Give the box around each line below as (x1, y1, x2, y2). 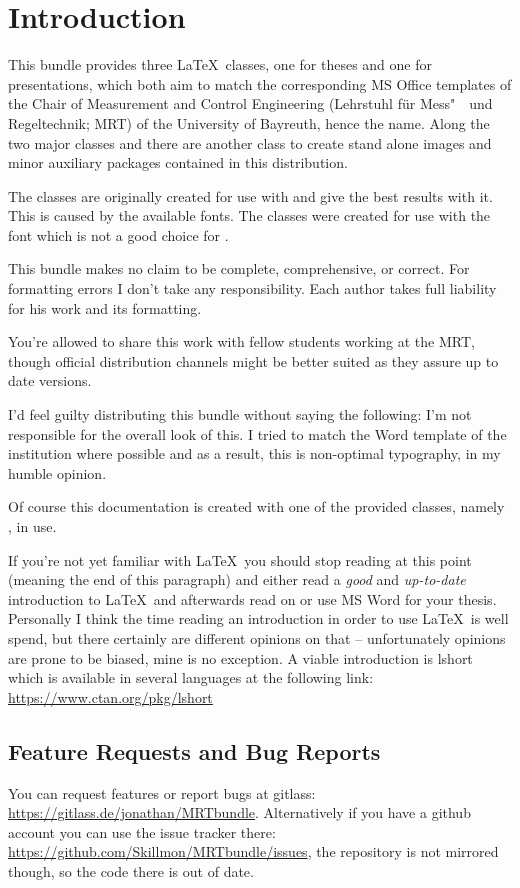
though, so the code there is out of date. (8, 860, 254, 881)
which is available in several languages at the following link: (8, 667, 374, 688)
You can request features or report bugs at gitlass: (8, 782, 316, 803)
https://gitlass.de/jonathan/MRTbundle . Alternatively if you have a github (8, 802, 471, 823)
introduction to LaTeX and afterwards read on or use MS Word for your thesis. (8, 588, 497, 609)
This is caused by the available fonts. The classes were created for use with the (8, 205, 491, 226)
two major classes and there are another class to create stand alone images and (8, 132, 492, 153)
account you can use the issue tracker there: (8, 821, 276, 842)
